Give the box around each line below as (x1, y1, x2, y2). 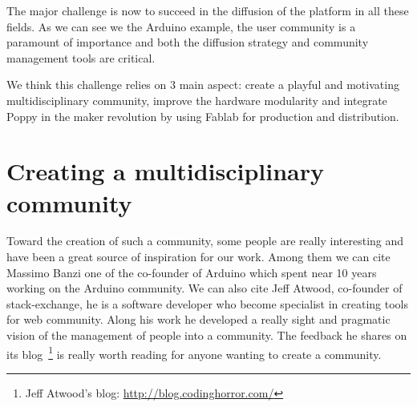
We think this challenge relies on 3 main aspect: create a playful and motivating (6, 76, 399, 93)
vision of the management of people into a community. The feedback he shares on (6, 327, 407, 344)
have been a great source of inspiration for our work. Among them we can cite (6, 248, 391, 265)
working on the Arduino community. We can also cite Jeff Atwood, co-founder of (6, 280, 403, 296)
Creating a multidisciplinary (6, 155, 325, 187)
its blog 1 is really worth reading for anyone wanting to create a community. (6, 343, 382, 362)
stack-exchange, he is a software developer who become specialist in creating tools (6, 295, 409, 312)
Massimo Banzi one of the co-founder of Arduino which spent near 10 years (6, 264, 377, 280)
